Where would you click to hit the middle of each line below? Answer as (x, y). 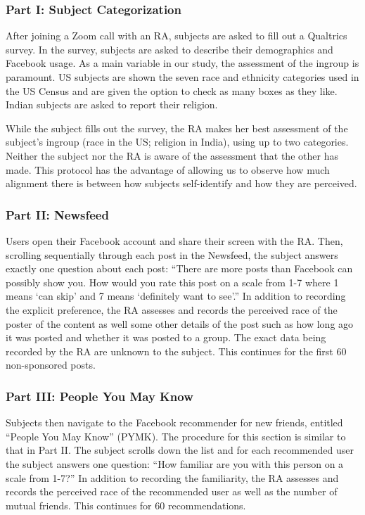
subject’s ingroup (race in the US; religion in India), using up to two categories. (177, 142)
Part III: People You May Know (100, 396)
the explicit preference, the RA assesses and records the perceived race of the (172, 309)
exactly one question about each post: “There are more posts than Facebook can (179, 268)
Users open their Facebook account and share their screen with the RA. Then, (174, 240)
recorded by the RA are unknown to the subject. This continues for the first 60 (176, 351)
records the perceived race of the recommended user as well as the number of (172, 491)
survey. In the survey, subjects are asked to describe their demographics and (169, 49)
